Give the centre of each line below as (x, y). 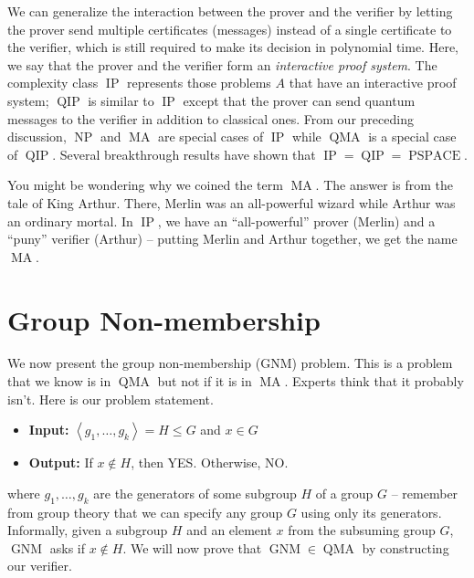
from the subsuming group (362, 530)
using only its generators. (371, 512)
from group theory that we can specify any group (145, 512)
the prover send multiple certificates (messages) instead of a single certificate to (230, 29)
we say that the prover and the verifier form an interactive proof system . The (222, 64)
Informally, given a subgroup (88, 530)
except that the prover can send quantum (299, 100)
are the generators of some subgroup (195, 493)
